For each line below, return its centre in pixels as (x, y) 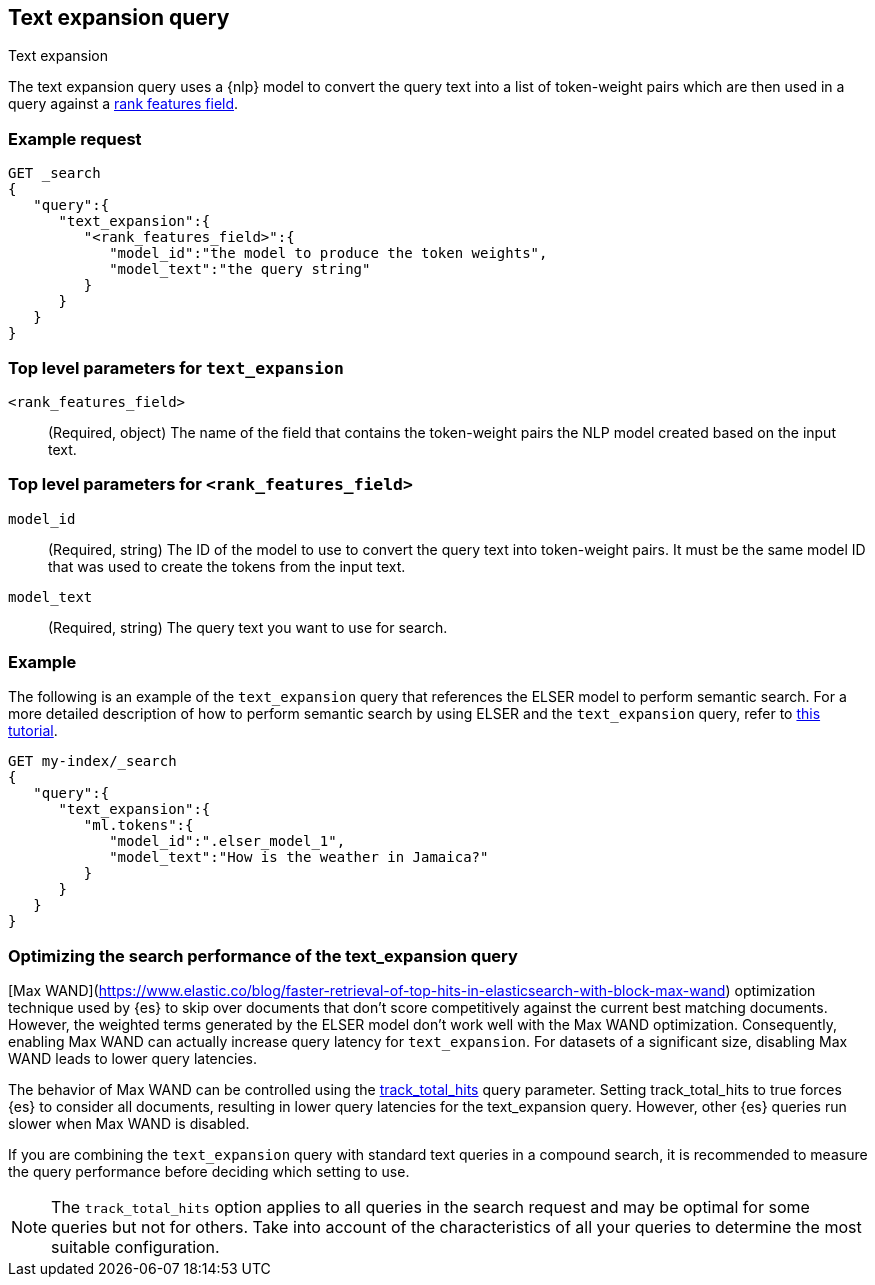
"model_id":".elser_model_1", (227, 841)
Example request (75, 138)
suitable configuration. (135, 1247)
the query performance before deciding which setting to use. (209, 1172)
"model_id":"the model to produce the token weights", (328, 253)
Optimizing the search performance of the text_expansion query (263, 955)
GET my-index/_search (92, 761)
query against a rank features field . (123, 104)
